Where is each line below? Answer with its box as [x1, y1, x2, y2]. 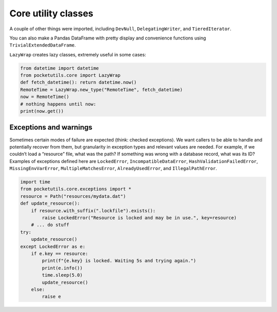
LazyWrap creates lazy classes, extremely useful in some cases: [9, 51, 146, 57]
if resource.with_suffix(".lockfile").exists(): [31, 207, 156, 214]
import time [20, 179, 51, 185]
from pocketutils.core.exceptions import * [20, 186, 132, 192]
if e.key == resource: [31, 251, 88, 256]
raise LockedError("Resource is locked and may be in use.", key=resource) [42, 215, 237, 221]
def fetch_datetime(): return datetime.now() [20, 79, 137, 86]
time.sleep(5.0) [42, 272, 83, 278]
